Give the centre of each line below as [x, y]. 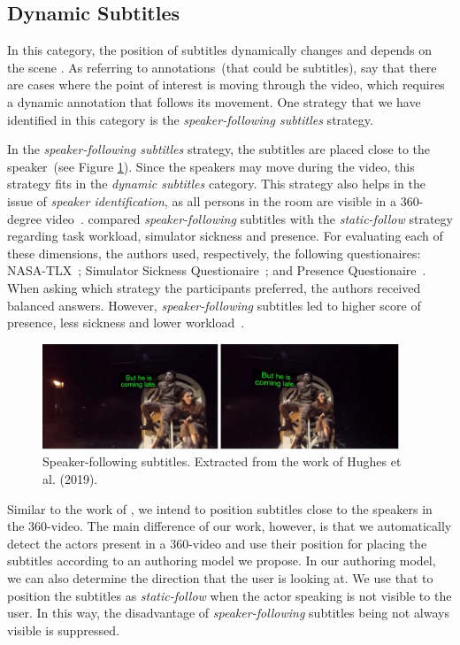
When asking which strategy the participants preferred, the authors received [214, 287]
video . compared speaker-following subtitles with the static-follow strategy [249, 218]
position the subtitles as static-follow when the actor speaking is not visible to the [230, 595]
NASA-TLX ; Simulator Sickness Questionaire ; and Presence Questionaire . [217, 270]
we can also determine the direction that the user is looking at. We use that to [220, 578]
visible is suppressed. [63, 630]
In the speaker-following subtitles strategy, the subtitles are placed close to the [219, 149]
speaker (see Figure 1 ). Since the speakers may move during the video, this [211, 166]
